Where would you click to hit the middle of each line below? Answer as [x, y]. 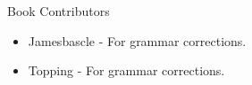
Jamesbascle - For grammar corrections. [137, 40]
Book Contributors [59, 11]
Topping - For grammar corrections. [126, 70]
